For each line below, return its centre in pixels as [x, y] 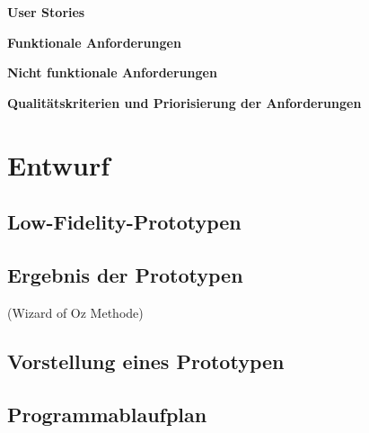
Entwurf [59, 164]
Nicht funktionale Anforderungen [112, 72]
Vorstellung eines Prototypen [146, 361]
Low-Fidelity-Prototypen [124, 222]
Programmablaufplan [107, 414]
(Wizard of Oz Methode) [75, 312]
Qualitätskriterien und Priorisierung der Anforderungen [184, 102]
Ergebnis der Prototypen [125, 274]
